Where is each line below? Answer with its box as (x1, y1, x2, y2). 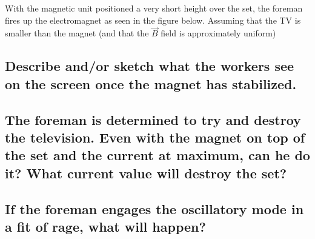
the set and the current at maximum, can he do (5, 146, 310, 164)
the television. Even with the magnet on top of (5, 127, 305, 146)
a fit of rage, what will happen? (5, 217, 206, 235)
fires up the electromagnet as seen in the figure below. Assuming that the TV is (5, 13, 301, 26)
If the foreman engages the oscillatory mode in (5, 199, 304, 218)
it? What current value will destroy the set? (5, 163, 287, 182)
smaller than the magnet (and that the (5, 27, 149, 39)
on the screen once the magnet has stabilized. (5, 74, 297, 93)
